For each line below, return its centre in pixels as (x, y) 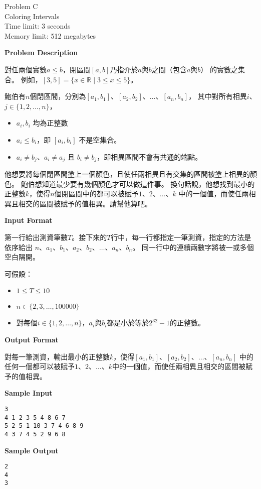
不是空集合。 (100, 139)
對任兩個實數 (26, 69)
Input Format (29, 220)
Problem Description (41, 52)
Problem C (21, 6)
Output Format (32, 339)
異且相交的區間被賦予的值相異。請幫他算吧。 (78, 203)
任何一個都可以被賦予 (40, 366)
